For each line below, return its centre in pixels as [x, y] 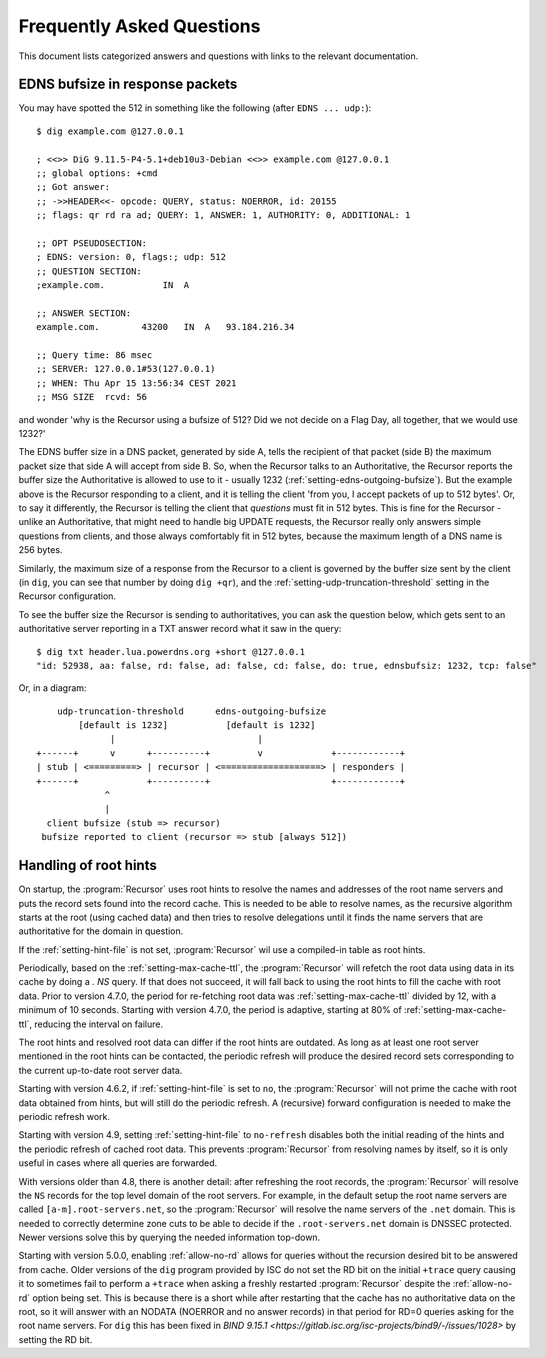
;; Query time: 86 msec [94, 355]
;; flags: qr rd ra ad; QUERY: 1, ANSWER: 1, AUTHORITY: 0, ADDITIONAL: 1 [223, 215]
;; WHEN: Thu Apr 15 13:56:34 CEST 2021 [136, 383]
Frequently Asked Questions [139, 26]
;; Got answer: [73, 187]
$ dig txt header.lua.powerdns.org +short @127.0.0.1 [170, 651]
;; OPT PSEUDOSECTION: [92, 243]
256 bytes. [40, 550]
